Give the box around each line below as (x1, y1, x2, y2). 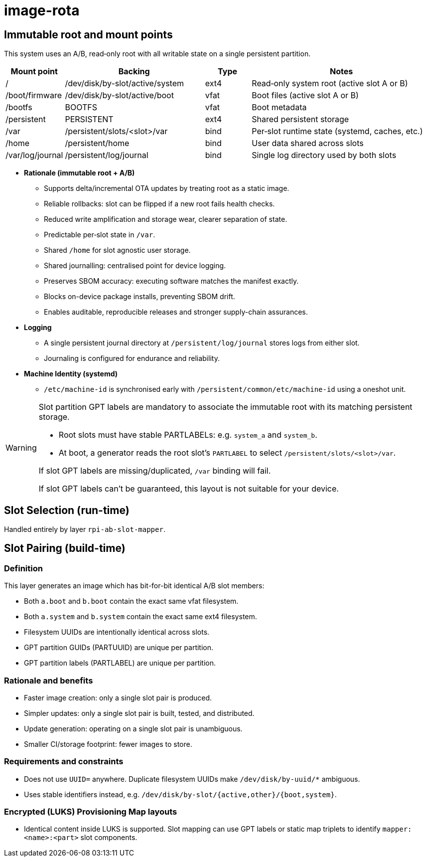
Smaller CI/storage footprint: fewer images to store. (24, 739, 192, 748)
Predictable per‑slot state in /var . (44, 230, 155, 239)
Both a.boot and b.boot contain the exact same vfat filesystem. (24, 597, 239, 606)
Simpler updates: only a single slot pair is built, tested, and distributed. (24, 708, 255, 717)
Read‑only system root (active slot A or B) (252, 78, 408, 89)
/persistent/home (65, 138, 130, 149)
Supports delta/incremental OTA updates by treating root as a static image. (44, 184, 289, 193)
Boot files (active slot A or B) (252, 90, 359, 101)
